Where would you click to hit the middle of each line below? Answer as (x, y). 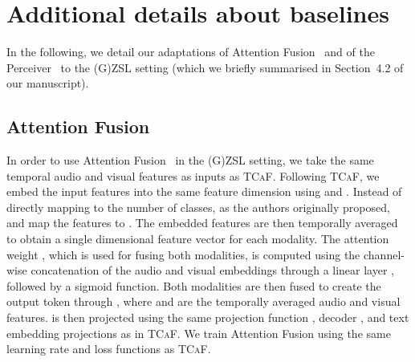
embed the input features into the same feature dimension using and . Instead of (204, 191)
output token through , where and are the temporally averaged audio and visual (203, 301)
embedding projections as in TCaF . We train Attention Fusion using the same (199, 333)
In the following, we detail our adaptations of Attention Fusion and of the (191, 52)
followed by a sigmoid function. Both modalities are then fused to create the (194, 285)
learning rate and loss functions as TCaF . (109, 349)
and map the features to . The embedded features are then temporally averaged (202, 223)
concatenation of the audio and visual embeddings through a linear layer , (212, 270)
